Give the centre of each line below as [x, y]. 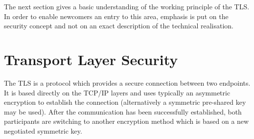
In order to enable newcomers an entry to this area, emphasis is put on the [116, 16]
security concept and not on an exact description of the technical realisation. [119, 26]
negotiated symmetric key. [43, 130]
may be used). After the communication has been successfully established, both [123, 111]
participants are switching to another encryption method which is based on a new [127, 121]
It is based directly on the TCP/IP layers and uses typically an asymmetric [117, 92]
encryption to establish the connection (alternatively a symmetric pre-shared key [125, 102]
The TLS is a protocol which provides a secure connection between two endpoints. [127, 82]
